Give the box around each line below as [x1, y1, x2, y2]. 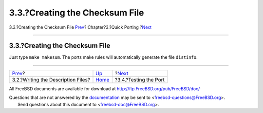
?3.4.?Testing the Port [114, 76, 165, 83]
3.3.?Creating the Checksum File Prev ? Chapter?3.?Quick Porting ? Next [9, 24, 152, 30]
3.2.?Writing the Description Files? [12, 76, 90, 83]
